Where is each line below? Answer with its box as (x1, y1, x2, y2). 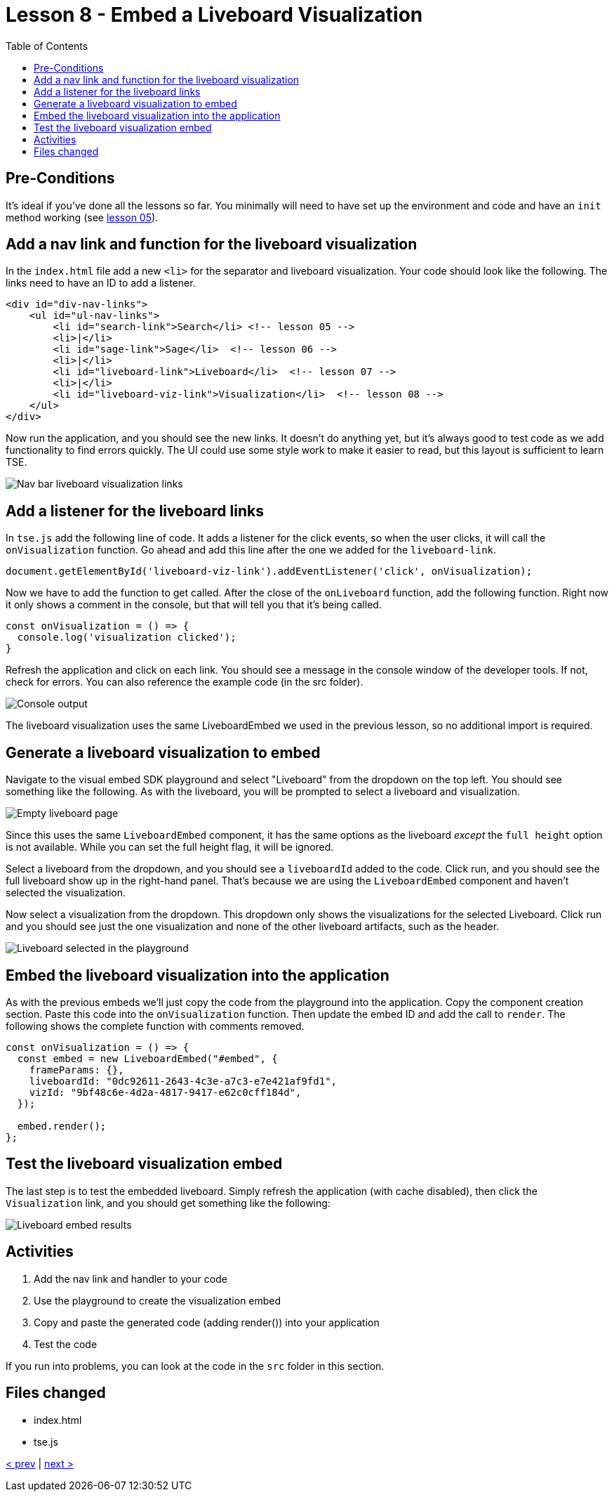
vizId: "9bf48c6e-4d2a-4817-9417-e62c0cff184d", (29, 1086, 302, 1098)
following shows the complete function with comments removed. (6, 1019, 305, 1032)
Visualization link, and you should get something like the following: (6, 1196, 331, 1209)
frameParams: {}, (29, 1064, 124, 1076)
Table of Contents (6, 39, 88, 52)
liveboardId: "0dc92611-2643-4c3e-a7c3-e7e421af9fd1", (29, 1075, 338, 1087)
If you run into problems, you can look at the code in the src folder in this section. (6, 1359, 385, 1372)
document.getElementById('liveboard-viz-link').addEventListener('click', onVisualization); (6, 566, 533, 577)
